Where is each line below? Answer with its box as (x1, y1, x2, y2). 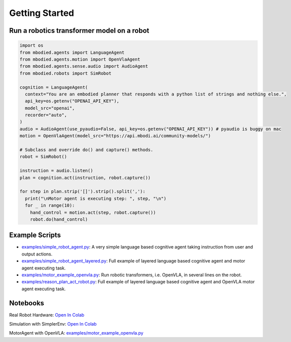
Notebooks (9, 299, 44, 307)
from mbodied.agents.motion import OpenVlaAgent (19, 56, 141, 62)
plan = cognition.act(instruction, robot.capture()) (19, 174, 151, 180)
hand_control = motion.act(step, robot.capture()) (30, 209, 156, 215)
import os (19, 43, 44, 48)
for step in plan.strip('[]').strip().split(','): (19, 189, 146, 194)
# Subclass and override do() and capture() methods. (19, 147, 153, 153)
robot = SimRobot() (19, 154, 67, 160)
